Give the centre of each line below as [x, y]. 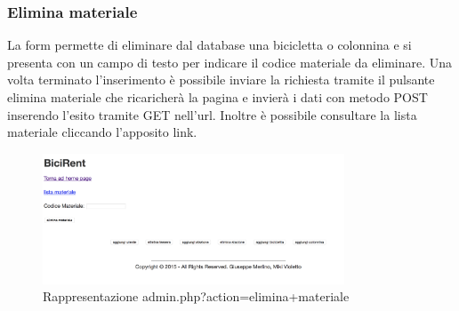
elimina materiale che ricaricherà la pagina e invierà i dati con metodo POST [217, 97]
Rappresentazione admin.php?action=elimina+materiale [196, 296]
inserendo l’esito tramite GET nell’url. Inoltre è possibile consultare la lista [212, 114]
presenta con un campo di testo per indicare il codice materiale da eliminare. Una [230, 62]
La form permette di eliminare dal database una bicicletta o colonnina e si [209, 45]
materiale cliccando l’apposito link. [102, 132]
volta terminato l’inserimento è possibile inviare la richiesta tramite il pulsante [221, 80]
